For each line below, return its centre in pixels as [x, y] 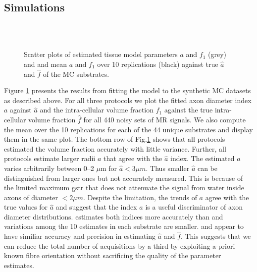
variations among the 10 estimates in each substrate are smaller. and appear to [124, 226]
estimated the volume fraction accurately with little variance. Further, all [115, 148]
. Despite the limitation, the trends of [140, 197]
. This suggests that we [216, 236]
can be [207, 168]
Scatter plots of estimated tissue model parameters [101, 54]
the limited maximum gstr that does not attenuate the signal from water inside [124, 188]
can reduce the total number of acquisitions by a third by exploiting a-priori [120, 245]
